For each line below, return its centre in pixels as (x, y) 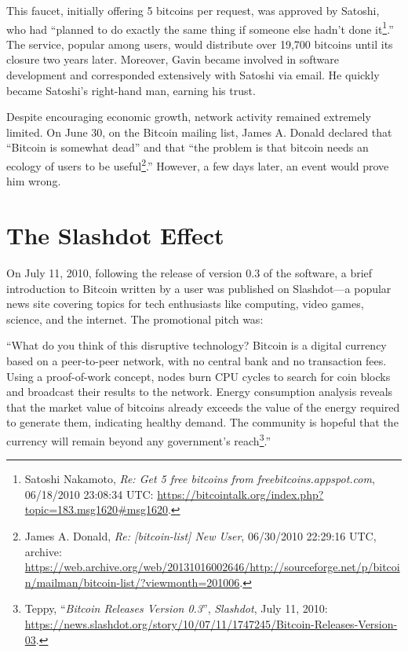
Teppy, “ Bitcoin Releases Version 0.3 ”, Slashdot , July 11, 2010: (176, 608)
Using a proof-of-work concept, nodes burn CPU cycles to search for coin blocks (199, 376)
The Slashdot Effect (115, 235)
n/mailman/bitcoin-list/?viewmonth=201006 (132, 582)
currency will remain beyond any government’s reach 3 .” (139, 439)
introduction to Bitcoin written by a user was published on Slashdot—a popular (199, 288)
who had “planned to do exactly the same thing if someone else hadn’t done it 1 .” (200, 27)
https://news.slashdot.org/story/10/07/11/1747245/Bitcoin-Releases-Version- (211, 623)
